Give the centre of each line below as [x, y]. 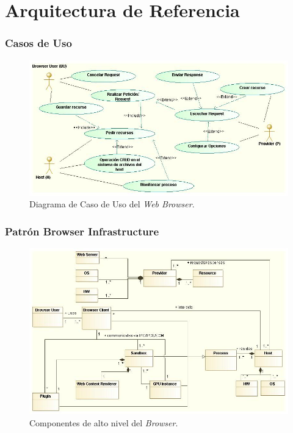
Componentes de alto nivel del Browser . [104, 423]
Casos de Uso [38, 43]
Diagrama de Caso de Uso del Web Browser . [112, 204]
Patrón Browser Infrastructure [82, 231]
